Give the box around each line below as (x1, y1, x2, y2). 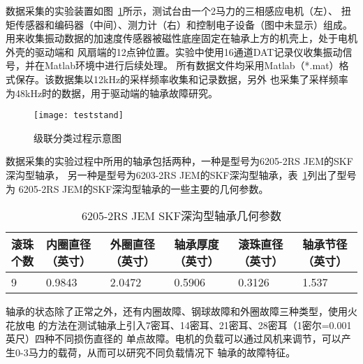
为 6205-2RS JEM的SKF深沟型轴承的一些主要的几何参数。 (6, 181, 269, 196)
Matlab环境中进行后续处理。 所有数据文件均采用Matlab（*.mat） (44, 58, 339, 73)
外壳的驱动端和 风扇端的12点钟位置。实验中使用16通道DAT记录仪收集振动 (6, 44, 343, 59)
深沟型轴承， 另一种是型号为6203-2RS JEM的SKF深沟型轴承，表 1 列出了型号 (6, 168, 357, 182)
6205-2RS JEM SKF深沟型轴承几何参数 (81, 208, 282, 224)
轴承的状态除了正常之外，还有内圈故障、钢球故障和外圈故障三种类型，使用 (6, 304, 348, 319)
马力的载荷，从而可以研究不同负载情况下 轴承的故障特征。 (28, 344, 296, 359)
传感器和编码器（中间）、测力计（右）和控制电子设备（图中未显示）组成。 (15, 17, 353, 31)
